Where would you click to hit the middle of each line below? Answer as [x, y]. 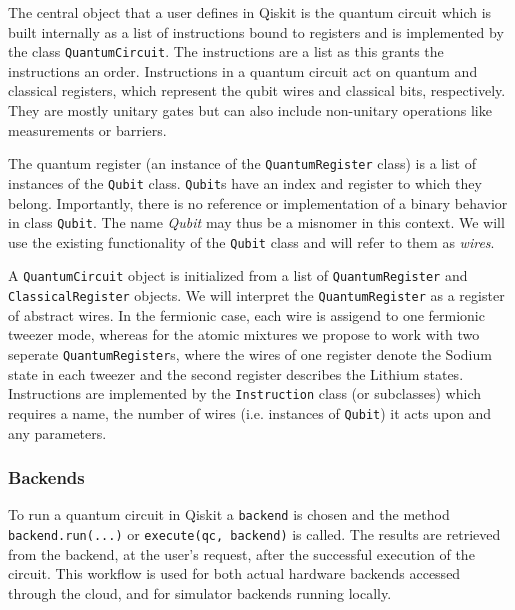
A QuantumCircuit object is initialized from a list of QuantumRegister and [238, 275]
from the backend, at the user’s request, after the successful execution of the [241, 553]
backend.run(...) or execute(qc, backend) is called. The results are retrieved [254, 533]
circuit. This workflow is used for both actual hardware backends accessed [234, 573]
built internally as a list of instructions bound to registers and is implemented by [256, 31]
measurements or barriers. [87, 129]
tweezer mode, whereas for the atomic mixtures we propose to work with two [244, 334]
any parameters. [57, 432]
